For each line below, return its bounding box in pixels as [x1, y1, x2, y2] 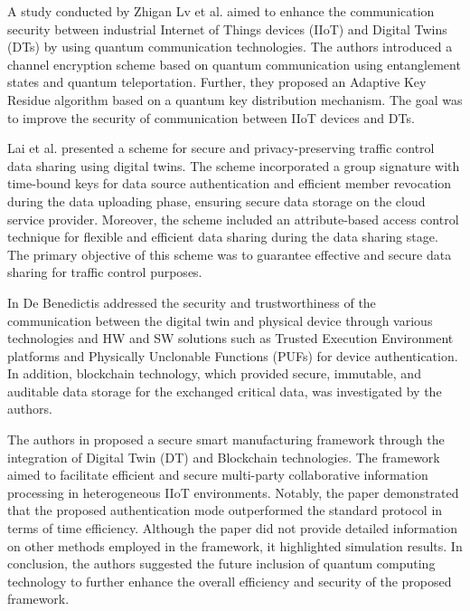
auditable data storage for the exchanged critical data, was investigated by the [7, 381, 442, 400]
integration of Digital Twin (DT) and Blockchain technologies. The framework [7, 447, 440, 466]
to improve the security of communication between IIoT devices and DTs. [7, 108, 415, 127]
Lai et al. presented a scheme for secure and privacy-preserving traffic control [7, 138, 435, 158]
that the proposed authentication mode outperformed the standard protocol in [7, 501, 443, 520]
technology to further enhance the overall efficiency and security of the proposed [7, 571, 452, 590]
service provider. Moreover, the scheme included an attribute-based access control [7, 209, 459, 228]
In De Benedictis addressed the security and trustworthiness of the [7, 292, 376, 311]
